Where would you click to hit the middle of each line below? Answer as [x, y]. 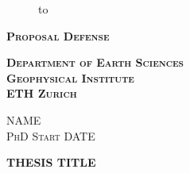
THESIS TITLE [51, 162]
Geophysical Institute [70, 77]
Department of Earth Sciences [95, 62]
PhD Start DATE [51, 135]
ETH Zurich [42, 93]
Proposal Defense [58, 35]
